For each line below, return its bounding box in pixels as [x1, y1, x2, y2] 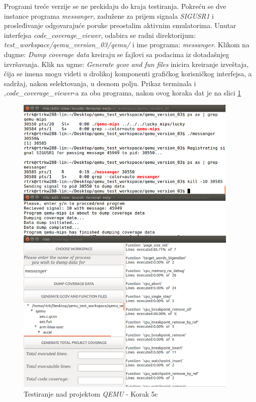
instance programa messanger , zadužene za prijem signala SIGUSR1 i [4, 10, 214, 21]
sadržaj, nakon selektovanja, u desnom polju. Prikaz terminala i [4, 78, 196, 88]
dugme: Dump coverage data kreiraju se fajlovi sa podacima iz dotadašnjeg [4, 49, 229, 59]
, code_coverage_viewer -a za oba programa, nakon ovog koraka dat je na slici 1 [4, 88, 241, 98]
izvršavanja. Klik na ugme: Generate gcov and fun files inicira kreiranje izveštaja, [4, 59, 249, 69]
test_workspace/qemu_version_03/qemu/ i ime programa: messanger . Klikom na [4, 39, 250, 50]
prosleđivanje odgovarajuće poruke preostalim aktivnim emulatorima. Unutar [4, 20, 236, 31]
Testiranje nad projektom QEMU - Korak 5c [24, 388, 158, 399]
